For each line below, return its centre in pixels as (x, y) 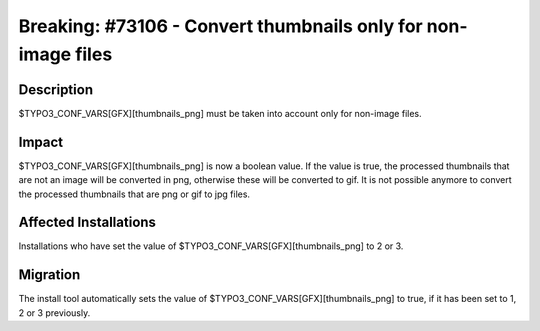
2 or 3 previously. (54, 312)
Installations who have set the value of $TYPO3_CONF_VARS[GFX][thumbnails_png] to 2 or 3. (211, 246)
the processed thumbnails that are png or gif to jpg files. (134, 194)
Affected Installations (87, 222)
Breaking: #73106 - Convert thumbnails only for (221, 26)
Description (56, 89)
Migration (49, 275)
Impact (41, 141)
